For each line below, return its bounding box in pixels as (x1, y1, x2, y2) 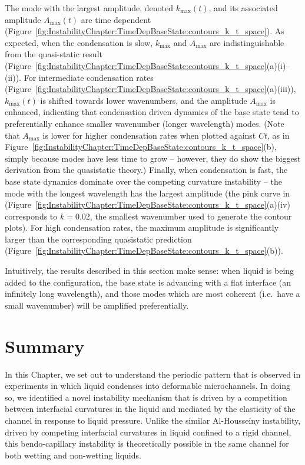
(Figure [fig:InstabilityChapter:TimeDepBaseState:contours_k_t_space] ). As (5, 25, 284, 37)
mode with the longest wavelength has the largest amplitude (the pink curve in (5, 186, 290, 199)
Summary (5, 333, 85, 358)
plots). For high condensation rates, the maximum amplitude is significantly (5, 221, 279, 234)
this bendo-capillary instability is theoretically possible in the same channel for (5, 437, 289, 450)
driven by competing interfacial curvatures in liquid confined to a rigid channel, (5, 425, 291, 438)
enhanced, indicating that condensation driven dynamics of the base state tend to (5, 106, 299, 118)
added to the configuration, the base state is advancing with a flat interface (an (5, 276, 291, 288)
